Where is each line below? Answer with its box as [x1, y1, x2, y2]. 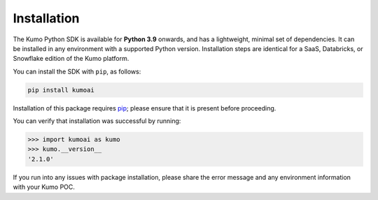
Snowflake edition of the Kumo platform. [13, 55, 129, 63]
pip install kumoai [27, 86, 94, 94]
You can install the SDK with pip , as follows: [13, 67, 141, 76]
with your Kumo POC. [13, 183, 75, 192]
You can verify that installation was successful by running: [13, 117, 181, 125]
